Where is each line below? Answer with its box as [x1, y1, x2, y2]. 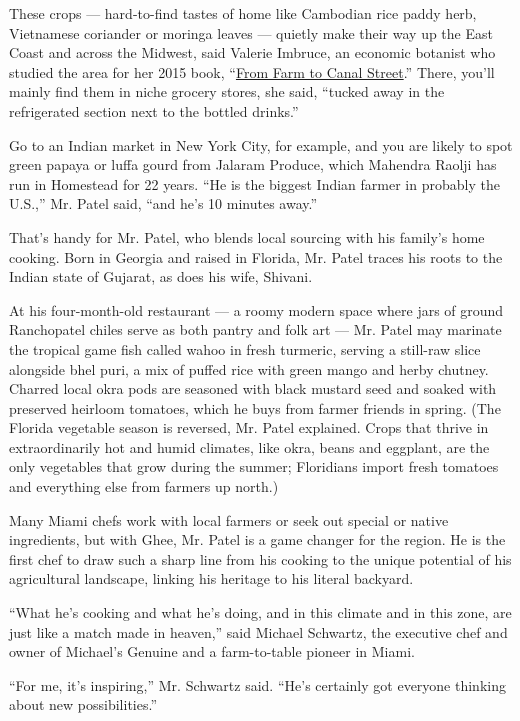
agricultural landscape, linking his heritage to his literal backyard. [9, 568, 414, 589]
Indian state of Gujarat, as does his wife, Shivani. [9, 266, 313, 287]
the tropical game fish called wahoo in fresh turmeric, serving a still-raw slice [9, 338, 481, 359]
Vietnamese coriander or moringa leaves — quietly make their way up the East [9, 22, 493, 43]
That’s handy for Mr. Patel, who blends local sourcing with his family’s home [9, 226, 485, 247]
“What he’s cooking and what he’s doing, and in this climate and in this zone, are [9, 602, 512, 623]
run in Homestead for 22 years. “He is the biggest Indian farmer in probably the [9, 173, 500, 194]
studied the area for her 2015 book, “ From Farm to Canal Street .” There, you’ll [9, 61, 495, 82]
